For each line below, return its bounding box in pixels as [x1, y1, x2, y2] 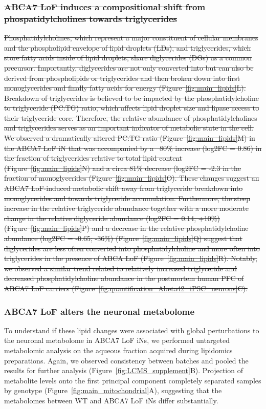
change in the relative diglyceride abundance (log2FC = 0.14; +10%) [4, 212, 220, 223]
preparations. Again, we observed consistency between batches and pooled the [4, 355, 249, 365]
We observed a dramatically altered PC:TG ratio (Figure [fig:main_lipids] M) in [4, 133, 255, 143]
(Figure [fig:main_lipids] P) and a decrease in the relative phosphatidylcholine [4, 223, 249, 233]
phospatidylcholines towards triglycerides [4, 12, 177, 25]
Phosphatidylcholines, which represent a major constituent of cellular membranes [4, 32, 258, 43]
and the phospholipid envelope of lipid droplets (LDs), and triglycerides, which [4, 42, 251, 53]
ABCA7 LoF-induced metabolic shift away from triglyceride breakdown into [4, 183, 243, 193]
